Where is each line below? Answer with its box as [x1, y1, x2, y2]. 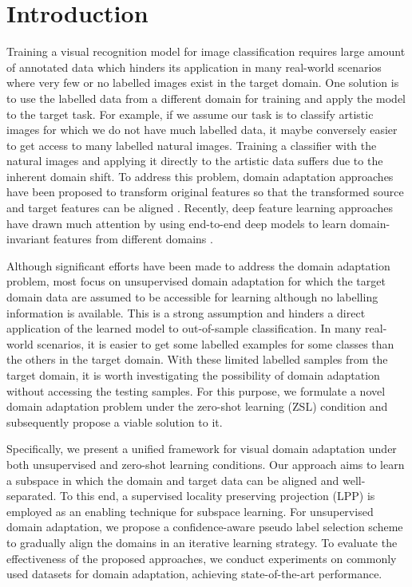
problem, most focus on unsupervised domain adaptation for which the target [6, 273, 386, 290]
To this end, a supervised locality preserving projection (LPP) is [60, 487, 375, 504]
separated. [6, 487, 57, 504]
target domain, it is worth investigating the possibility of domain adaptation [6, 367, 380, 383]
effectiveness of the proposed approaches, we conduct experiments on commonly [6, 550, 397, 566]
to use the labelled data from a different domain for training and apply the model [6, 89, 406, 106]
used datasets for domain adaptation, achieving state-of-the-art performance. [6, 565, 382, 582]
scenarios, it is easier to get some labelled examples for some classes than [37, 335, 394, 352]
